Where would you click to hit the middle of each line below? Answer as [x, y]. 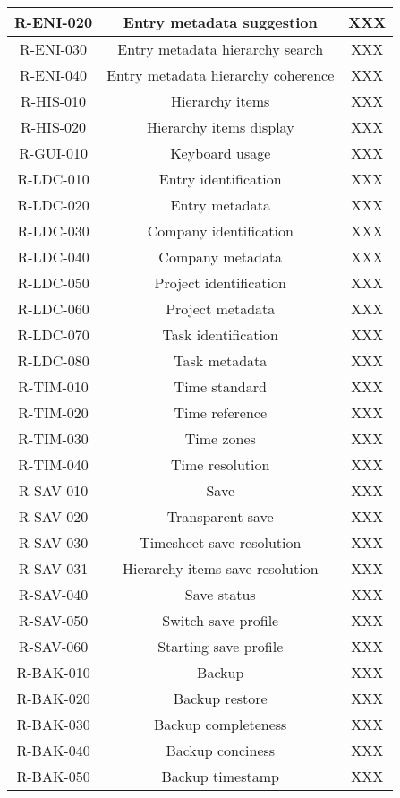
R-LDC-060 [53, 309]
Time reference [221, 412]
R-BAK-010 [53, 672]
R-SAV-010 [53, 490]
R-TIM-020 [53, 412]
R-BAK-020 [53, 698]
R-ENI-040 [54, 75]
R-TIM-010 [53, 386]
